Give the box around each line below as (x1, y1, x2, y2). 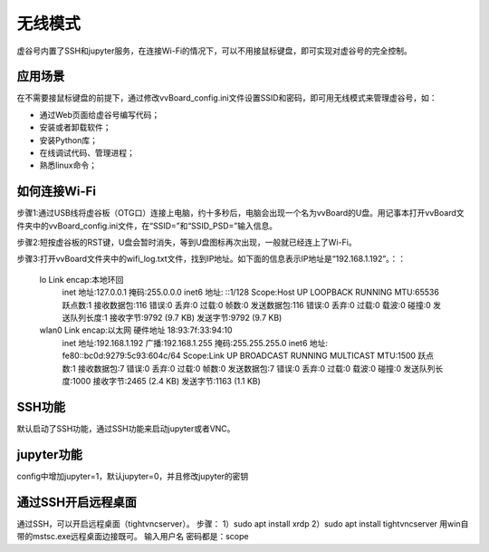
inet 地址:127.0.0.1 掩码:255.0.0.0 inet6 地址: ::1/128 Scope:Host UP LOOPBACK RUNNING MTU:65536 (62, 286, 439, 298)
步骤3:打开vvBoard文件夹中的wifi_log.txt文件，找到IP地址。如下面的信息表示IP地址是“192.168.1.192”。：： (16, 254, 407, 265)
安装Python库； (39, 134, 99, 145)
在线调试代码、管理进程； (39, 148, 135, 159)
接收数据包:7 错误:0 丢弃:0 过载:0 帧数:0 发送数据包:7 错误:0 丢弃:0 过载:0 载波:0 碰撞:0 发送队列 (77, 363, 436, 373)
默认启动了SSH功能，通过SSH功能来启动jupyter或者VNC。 (16, 422, 235, 434)
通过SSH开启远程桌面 (16, 494, 138, 509)
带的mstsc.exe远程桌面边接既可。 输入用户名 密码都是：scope (16, 531, 249, 542)
